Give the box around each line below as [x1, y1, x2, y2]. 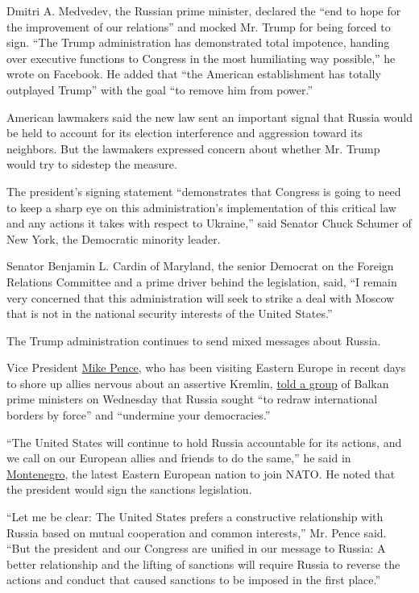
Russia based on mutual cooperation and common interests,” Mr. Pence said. [6, 524, 387, 541]
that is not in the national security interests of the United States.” [6, 305, 333, 322]
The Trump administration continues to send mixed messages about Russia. [6, 332, 381, 349]
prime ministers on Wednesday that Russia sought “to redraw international [6, 390, 378, 407]
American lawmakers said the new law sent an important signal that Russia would [6, 108, 413, 125]
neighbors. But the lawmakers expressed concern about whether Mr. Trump [6, 140, 380, 157]
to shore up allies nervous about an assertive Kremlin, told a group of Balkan [6, 374, 389, 391]
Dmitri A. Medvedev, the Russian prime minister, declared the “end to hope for [6, 2, 401, 19]
